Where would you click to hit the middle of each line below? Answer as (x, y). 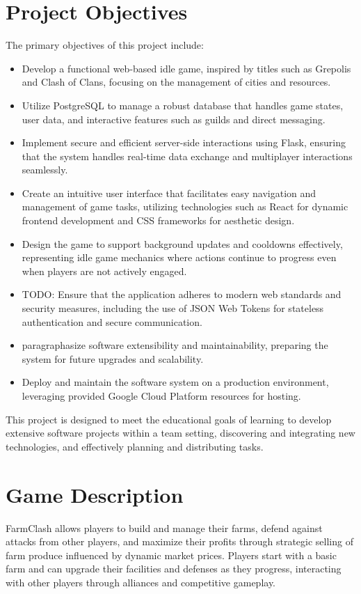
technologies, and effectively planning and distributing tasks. (135, 446)
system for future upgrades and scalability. (113, 358)
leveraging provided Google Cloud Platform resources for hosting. (161, 396)
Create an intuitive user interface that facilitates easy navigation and (169, 193)
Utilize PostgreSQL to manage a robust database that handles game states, (183, 105)
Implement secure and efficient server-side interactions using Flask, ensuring (184, 142)
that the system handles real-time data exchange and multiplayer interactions (187, 156)
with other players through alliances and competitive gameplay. (141, 582)
